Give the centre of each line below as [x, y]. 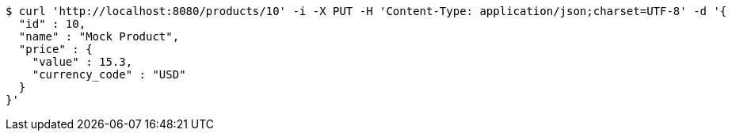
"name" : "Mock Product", [99, 36]
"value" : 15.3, [82, 62]
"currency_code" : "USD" [109, 74]
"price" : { [55, 49]
